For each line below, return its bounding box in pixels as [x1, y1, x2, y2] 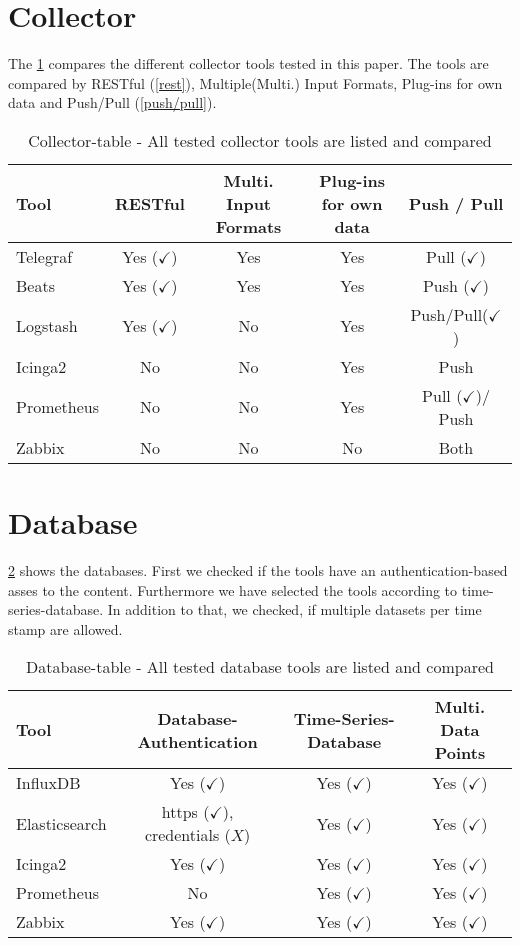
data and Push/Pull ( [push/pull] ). [8, 92, 217, 113]
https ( [161, 800, 210, 824]
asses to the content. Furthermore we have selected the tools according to [8, 579, 458, 600]
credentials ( [144, 823, 231, 847]
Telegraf [16, 244, 73, 268]
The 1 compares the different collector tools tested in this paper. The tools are [8, 53, 489, 74]
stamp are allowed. [8, 618, 123, 639]
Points [434, 741, 486, 765]
